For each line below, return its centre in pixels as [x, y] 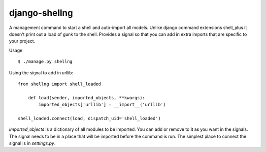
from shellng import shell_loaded [59, 84]
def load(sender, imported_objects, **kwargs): [86, 98]
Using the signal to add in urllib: [41, 73]
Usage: [17, 50]
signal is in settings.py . [32, 143]
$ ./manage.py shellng [45, 62]
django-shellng [41, 13]
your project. [22, 41]
